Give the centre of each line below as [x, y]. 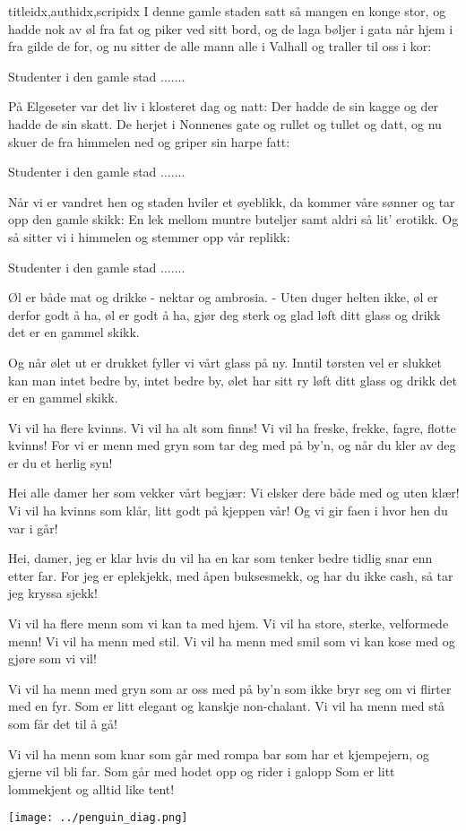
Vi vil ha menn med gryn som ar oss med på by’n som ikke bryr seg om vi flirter [230, 688]
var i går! [33, 528]
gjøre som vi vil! [52, 658]
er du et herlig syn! [60, 462]
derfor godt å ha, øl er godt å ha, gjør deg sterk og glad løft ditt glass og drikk [224, 314]
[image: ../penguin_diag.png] [98, 818]
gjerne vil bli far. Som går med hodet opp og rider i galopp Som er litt [202, 771]
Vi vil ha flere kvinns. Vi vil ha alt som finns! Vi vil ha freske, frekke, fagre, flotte [232, 427]
